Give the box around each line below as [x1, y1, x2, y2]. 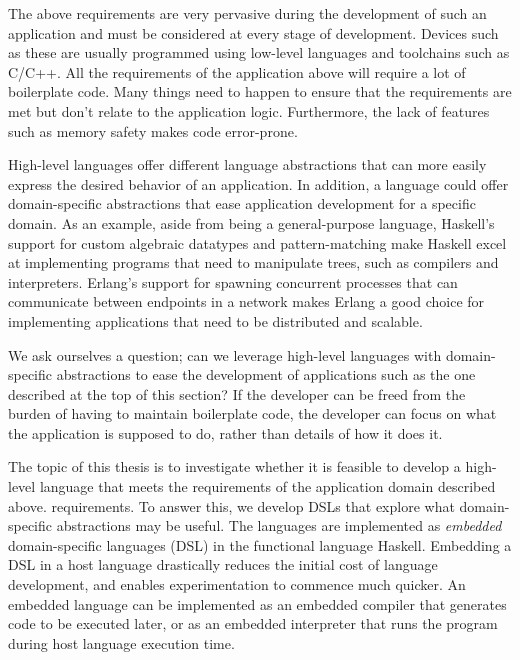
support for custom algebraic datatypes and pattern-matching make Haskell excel [8, 232, 507, 253]
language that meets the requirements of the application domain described [39, 476, 496, 497]
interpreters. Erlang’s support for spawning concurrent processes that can [8, 271, 458, 292]
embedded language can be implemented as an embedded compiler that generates [8, 593, 507, 614]
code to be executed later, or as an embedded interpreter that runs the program [8, 613, 498, 634]
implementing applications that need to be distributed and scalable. [8, 310, 423, 331]
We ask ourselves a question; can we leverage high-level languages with [8, 344, 442, 365]
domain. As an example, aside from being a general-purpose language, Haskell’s [8, 212, 495, 233]
